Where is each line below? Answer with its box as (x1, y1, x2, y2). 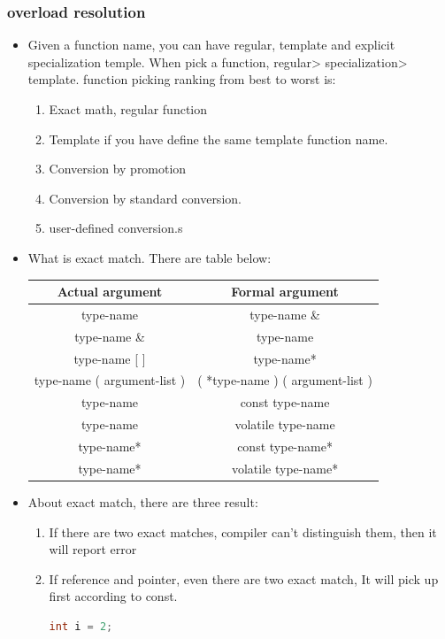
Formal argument (231, 282, 339, 301)
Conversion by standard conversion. (49, 189, 242, 207)
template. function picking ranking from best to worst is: (27, 70, 336, 89)
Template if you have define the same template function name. (49, 129, 388, 148)
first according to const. (49, 587, 178, 605)
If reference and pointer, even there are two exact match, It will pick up (49, 569, 439, 588)
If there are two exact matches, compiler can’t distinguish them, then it (49, 522, 437, 541)
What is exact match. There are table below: (27, 248, 272, 266)
